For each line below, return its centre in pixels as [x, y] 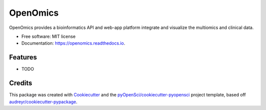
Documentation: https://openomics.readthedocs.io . [73, 43]
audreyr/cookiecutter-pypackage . [43, 102]
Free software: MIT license [49, 36]
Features [23, 57]
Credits [21, 83]
